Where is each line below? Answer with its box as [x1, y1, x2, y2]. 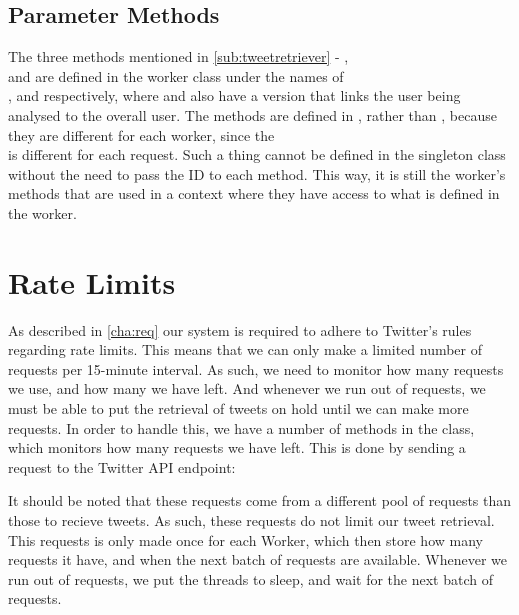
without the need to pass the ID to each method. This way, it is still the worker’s [8, 163, 506, 184]
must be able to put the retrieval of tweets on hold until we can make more [8, 398, 469, 419]
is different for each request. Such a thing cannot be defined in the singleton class [8, 144, 506, 165]
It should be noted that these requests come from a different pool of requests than [8, 490, 512, 511]
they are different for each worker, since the [8, 124, 275, 145]
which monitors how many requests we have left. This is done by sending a [8, 437, 466, 458]
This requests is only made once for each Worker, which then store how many [8, 529, 483, 550]
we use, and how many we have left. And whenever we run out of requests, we [8, 378, 486, 399]
